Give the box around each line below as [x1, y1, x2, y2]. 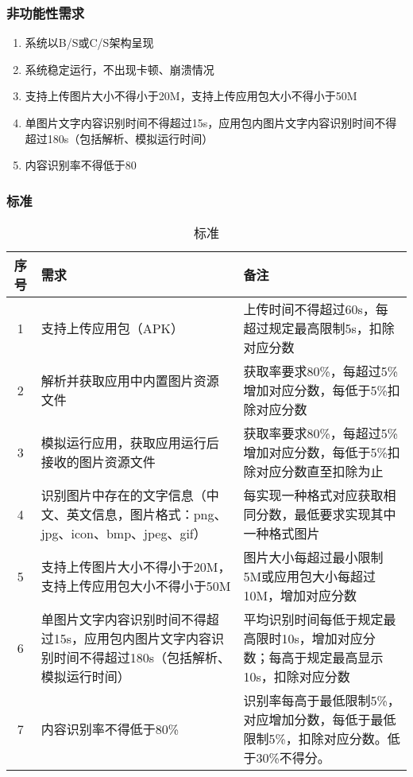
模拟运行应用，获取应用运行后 [41, 433, 219, 452]
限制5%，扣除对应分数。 [243, 729, 388, 748]
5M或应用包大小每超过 [243, 567, 376, 585]
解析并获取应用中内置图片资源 [41, 371, 219, 390]
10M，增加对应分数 [243, 586, 357, 604]
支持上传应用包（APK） [41, 319, 184, 337]
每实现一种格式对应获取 [243, 486, 384, 504]
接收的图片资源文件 [41, 453, 156, 471]
